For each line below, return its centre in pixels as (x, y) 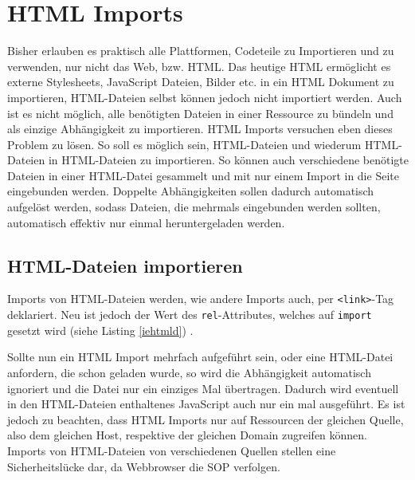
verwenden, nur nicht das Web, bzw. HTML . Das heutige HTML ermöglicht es (199, 66)
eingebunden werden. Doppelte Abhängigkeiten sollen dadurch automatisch (191, 191)
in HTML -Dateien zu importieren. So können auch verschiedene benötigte (229, 160)
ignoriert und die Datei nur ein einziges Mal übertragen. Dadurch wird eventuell (203, 388)
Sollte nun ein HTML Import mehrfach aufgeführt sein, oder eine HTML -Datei (200, 357)
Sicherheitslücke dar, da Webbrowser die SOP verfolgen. (144, 466)
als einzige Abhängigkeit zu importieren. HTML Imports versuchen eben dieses (200, 129)
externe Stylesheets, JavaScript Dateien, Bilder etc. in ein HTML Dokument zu (201, 82)
